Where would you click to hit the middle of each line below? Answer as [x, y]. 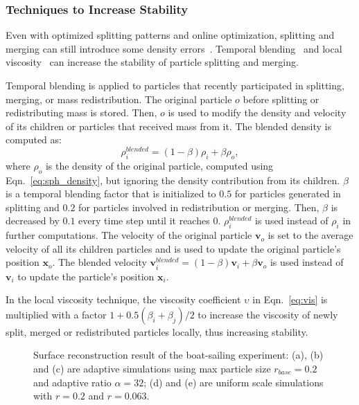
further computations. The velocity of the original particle [129, 235]
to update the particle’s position [86, 276]
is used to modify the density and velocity [257, 112]
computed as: [34, 139]
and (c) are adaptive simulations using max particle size [152, 368]
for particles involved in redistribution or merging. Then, [199, 207]
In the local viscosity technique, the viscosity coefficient [123, 299]
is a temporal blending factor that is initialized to [111, 193]
